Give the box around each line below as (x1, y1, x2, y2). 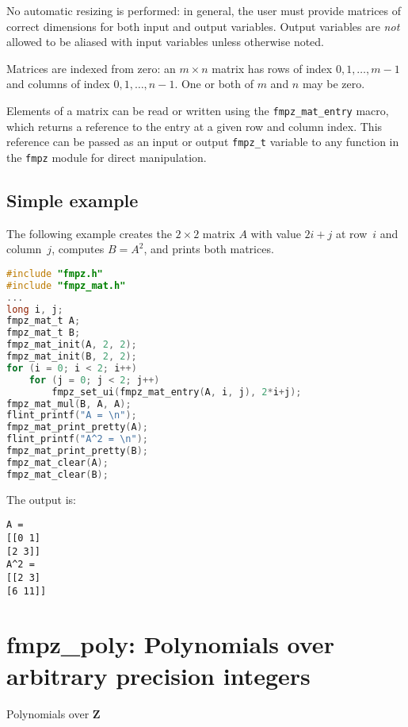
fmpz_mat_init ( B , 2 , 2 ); (6, 351, 137, 363)
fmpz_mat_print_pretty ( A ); (6, 421, 149, 433)
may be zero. (302, 75, 365, 92)
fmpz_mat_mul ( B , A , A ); (6, 398, 132, 410)
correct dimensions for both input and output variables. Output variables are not (6, 17, 400, 34)
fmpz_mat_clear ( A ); (6, 456, 109, 468)
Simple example (6, 187, 139, 212)
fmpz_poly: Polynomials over (6, 628, 334, 660)
